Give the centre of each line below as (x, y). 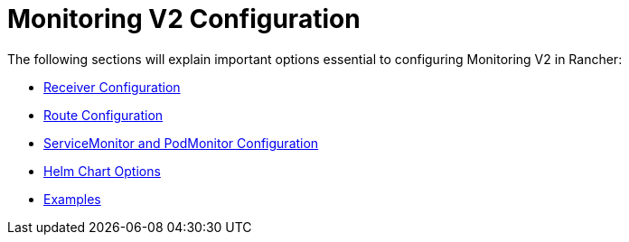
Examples (72, 199)
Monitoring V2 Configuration (184, 19)
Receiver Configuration (112, 87)
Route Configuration (103, 115)
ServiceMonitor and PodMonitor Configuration (181, 143)
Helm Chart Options (102, 171)
